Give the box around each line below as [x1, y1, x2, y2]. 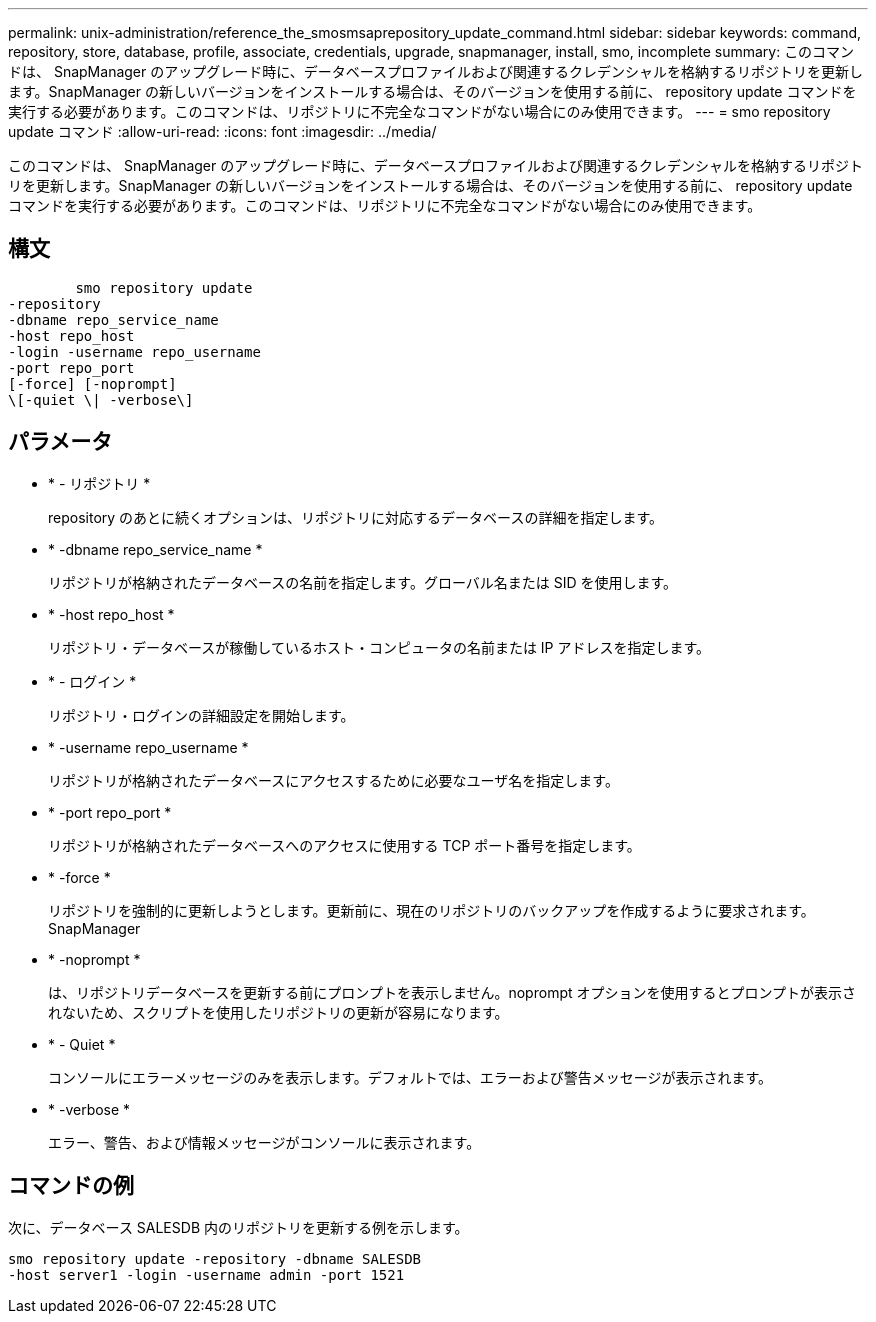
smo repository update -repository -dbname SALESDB [8, 1250, 422, 1267]
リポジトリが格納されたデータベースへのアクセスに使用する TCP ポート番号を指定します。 [48, 836, 641, 854]
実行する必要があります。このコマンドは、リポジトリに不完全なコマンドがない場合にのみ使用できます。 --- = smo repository [8, 103, 831, 120]
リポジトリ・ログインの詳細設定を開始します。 [48, 706, 355, 724]
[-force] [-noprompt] [8, 375, 177, 392]
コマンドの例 [8, 1173, 134, 1199]
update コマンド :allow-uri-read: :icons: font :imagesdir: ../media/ [8, 123, 437, 140]
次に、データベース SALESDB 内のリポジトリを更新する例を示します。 [8, 1218, 469, 1236]
